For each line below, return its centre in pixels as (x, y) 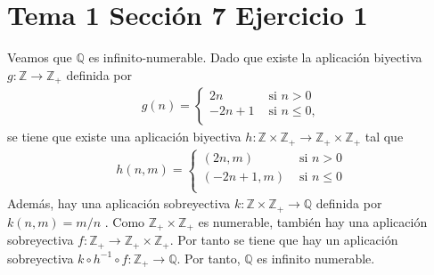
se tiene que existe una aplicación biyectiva (124, 137)
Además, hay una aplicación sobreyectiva (119, 203)
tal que (384, 137)
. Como (125, 221)
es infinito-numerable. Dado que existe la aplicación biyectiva (255, 57)
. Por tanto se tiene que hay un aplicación (284, 240)
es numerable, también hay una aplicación (313, 221)
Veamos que (40, 57)
